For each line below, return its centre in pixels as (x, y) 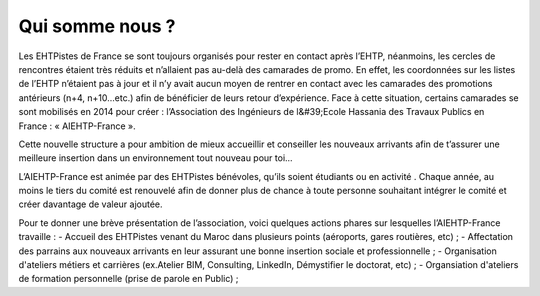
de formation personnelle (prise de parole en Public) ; (128, 279)
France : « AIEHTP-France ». (77, 126)
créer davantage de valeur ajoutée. (91, 204)
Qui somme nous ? (97, 26)
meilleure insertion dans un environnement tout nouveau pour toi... (156, 158)
